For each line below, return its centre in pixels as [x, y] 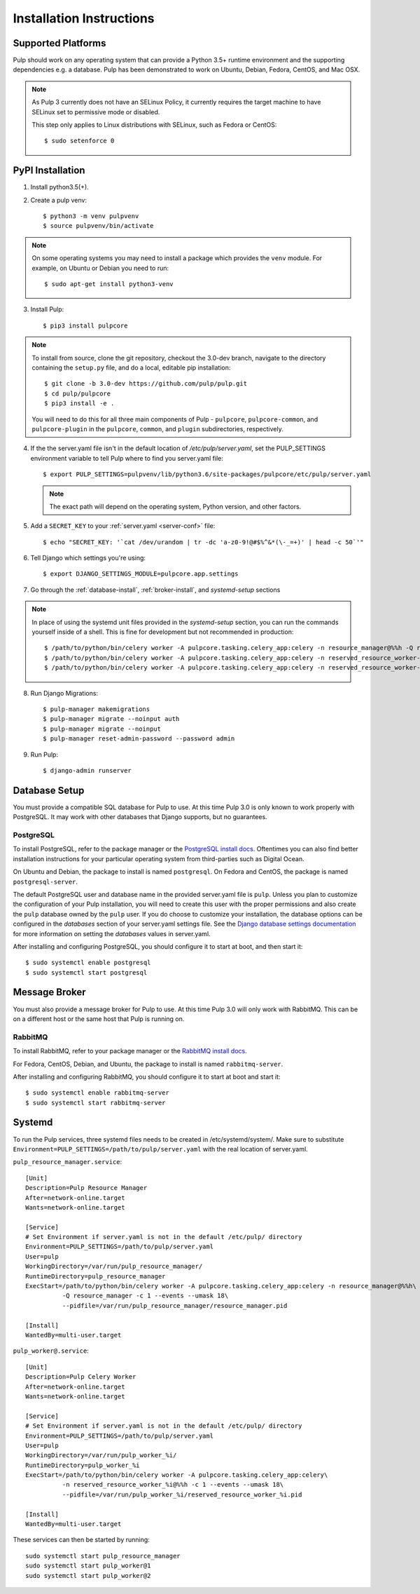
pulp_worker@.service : [51, 1351]
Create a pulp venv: [59, 200]
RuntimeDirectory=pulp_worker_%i [83, 1465]
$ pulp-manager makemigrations [97, 709]
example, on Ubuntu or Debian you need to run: [100, 268]
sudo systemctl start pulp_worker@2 [88, 1575]
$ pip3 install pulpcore [85, 325]
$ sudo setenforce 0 [79, 141]
